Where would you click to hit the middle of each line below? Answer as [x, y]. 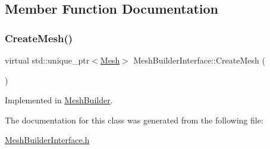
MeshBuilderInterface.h [47, 140]
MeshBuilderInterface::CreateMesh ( [199, 60]
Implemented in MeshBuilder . [59, 100]
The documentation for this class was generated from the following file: [134, 120]
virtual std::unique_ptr [47, 60]
